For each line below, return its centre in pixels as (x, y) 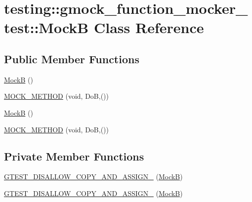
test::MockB (46, 27)
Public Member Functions (72, 59)
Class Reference (149, 27)
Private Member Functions (74, 156)
